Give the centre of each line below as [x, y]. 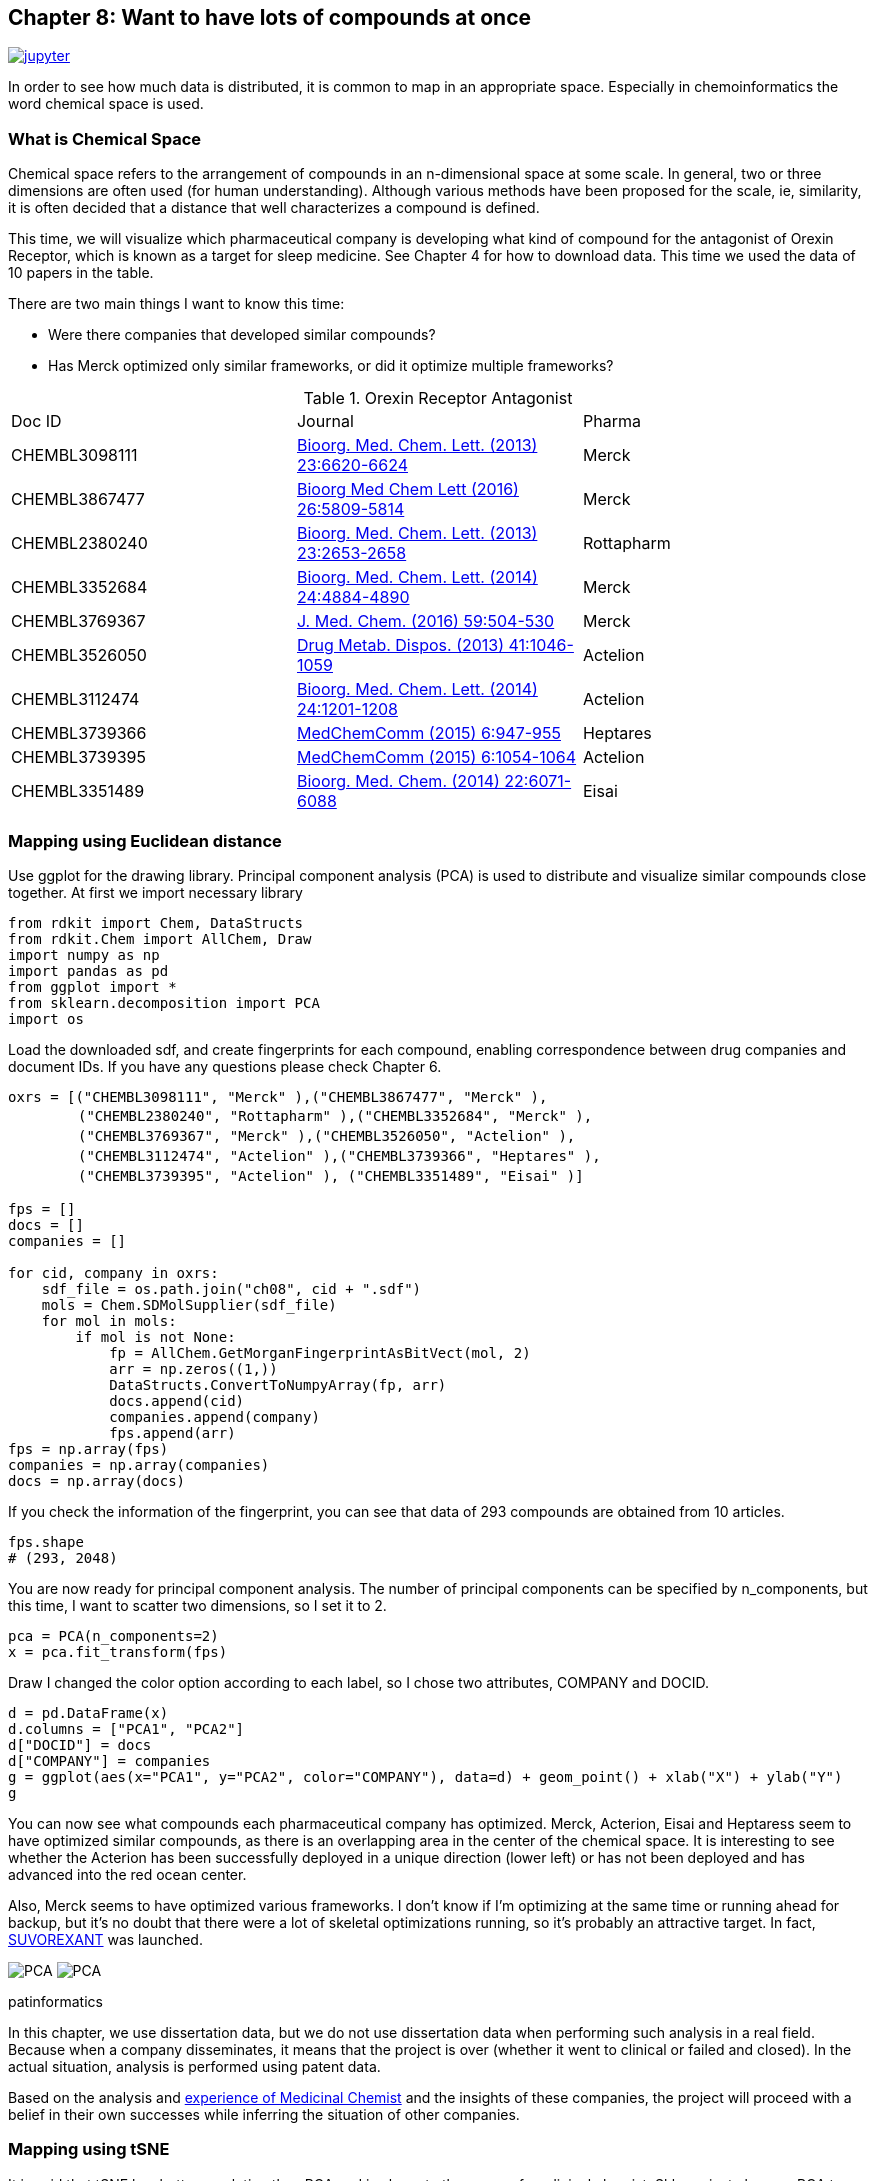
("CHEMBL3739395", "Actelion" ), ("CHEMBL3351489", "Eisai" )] [330, 1175]
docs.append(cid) [177, 1400]
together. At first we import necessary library [155, 892]
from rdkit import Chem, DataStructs [156, 922]
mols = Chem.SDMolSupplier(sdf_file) [189, 1304]
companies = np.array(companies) [139, 1464]
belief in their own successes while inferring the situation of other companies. [264, 2114]
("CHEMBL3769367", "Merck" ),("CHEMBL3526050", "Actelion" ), [326, 1135]
